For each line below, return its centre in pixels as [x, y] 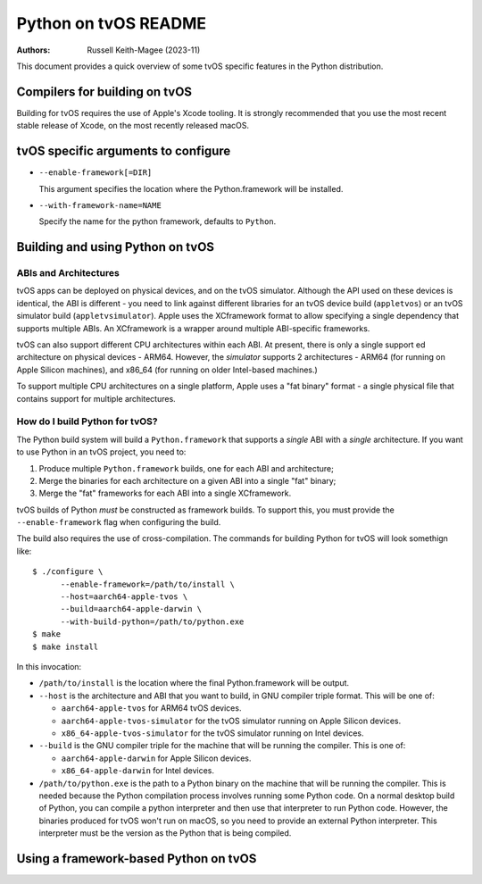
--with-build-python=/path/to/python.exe [152, 621]
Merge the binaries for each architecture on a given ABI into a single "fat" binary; [187, 480]
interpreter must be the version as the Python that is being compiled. [165, 833]
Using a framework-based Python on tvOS [137, 859]
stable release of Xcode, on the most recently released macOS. [133, 126]
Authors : [33, 50]
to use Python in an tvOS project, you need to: [101, 452]
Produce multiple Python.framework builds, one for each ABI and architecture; [186, 468]
